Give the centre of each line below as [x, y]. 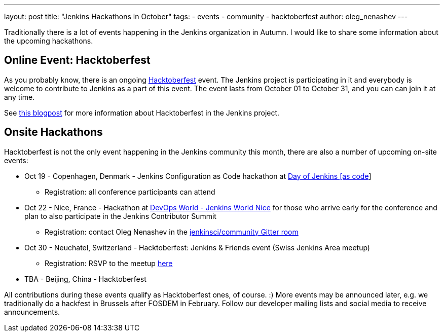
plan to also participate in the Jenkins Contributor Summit [120, 216]
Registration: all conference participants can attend [130, 192]
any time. [20, 97]
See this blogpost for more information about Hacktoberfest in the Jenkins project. [142, 113]
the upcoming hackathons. [49, 41]
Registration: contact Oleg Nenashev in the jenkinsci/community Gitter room [172, 232]
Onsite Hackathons [53, 132]
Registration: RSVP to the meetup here [109, 263]
